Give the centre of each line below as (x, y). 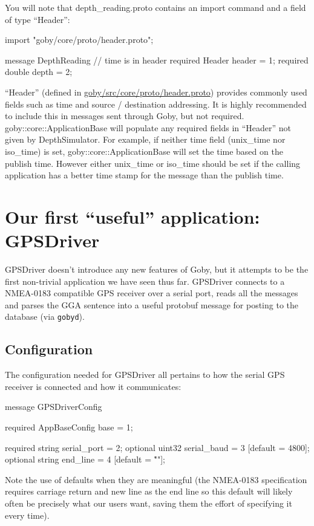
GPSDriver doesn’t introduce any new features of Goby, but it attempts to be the (157, 269)
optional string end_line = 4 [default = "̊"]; (85, 459)
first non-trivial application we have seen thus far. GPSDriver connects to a (145, 281)
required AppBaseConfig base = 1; (69, 427)
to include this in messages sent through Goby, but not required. (125, 116)
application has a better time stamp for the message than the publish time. (144, 175)
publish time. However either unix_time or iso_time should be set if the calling (153, 163)
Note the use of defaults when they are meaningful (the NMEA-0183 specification (156, 479)
